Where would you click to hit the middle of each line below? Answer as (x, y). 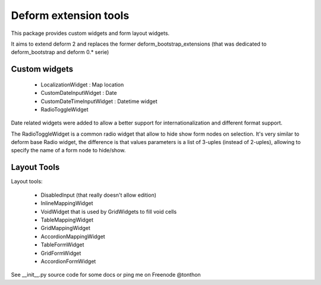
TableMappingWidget (67, 220)
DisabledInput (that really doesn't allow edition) (99, 195)
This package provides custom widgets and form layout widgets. (90, 33)
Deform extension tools (70, 15)
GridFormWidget (61, 253)
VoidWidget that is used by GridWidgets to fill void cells (109, 212)
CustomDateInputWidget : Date (79, 93)
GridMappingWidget (65, 228)
